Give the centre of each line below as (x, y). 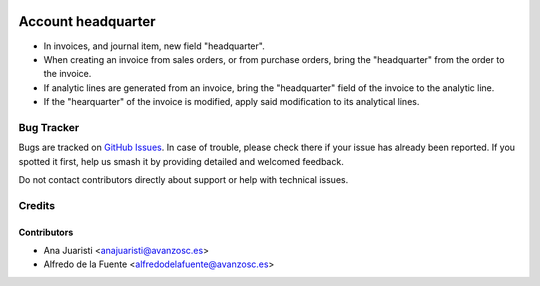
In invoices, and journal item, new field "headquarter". (154, 46)
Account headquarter (87, 21)
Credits (36, 205)
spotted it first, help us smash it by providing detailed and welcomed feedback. (181, 161)
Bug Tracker (49, 127)
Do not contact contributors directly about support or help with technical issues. (183, 179)
